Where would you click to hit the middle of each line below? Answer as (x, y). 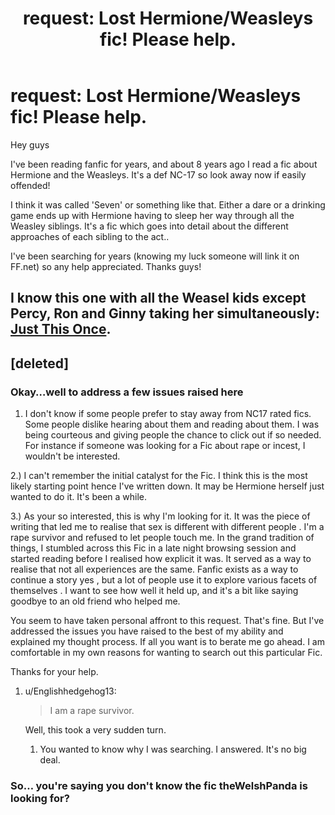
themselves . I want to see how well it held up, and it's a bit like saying (154, 591)
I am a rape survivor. (92, 711)
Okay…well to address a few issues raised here (127, 392)
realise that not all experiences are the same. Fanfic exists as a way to (154, 569)
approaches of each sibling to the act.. (90, 236)
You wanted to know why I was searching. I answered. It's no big (173, 749)
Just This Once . (61, 329)
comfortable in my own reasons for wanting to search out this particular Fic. (166, 653)
